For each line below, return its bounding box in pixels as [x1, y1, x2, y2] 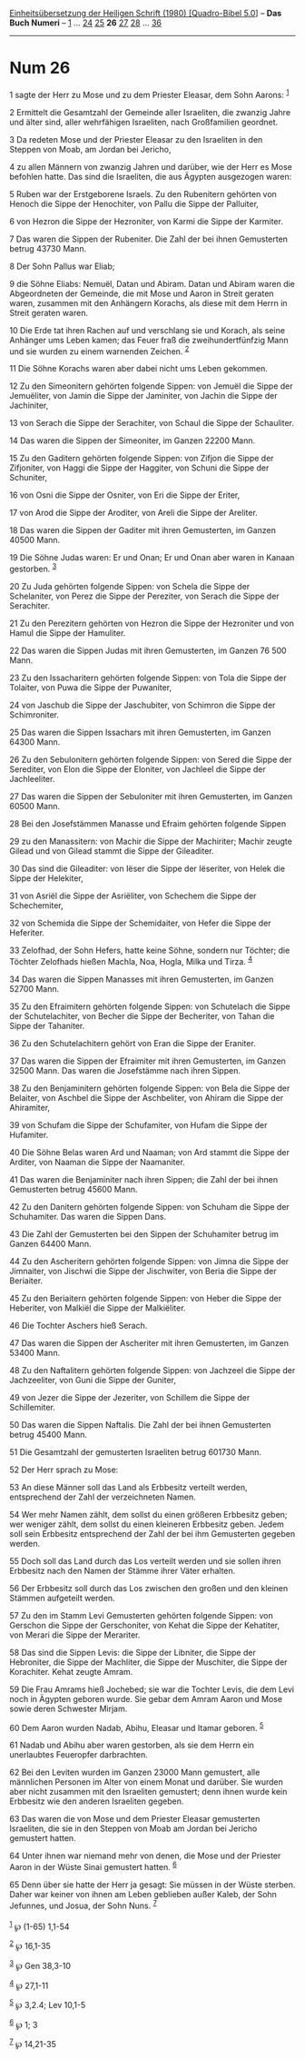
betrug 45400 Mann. [9, 1429, 88, 1440]
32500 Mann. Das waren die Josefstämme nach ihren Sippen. [9, 1064, 241, 1075]
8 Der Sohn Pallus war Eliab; [9, 261, 115, 272]
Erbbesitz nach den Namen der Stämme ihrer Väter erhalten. [9, 1565, 236, 1576]
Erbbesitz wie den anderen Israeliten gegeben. [9, 1796, 184, 1807]
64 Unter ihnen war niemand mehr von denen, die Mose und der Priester [9, 1850, 281, 1861]
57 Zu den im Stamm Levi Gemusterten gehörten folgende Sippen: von [9, 1609, 274, 1620]
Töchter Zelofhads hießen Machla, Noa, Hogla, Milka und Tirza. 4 [9, 954, 252, 966]
